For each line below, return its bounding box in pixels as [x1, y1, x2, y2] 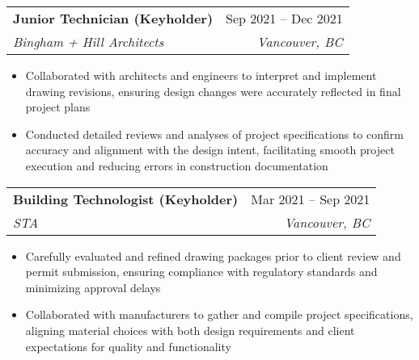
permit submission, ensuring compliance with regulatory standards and [25, 263, 378, 280]
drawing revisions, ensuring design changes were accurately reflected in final [25, 82, 401, 99]
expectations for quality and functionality [25, 337, 231, 354]
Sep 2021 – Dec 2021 [226, 9, 343, 27]
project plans [25, 98, 91, 115]
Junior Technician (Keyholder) [13, 9, 214, 27]
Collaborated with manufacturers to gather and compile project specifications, [25, 306, 413, 323]
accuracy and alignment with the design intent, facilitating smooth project [25, 141, 395, 158]
